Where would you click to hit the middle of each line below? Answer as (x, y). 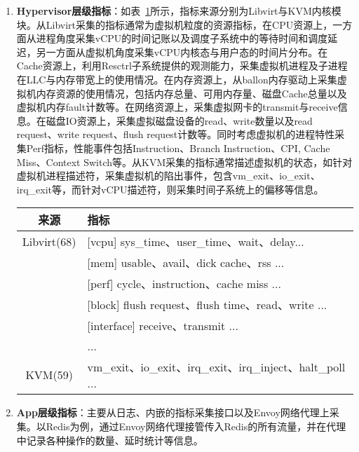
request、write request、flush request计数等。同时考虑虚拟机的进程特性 (176, 134)
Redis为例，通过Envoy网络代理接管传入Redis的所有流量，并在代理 (196, 426)
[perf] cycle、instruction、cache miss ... (184, 284)
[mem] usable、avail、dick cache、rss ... (186, 263)
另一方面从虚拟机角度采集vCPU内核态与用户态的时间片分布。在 (182, 52)
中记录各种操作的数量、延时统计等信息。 (110, 440)
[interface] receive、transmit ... (163, 326)
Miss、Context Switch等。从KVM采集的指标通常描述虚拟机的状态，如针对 (184, 162)
